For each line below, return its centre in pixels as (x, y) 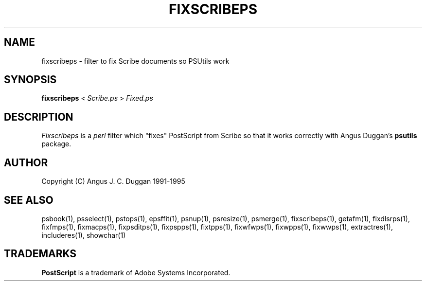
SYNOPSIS (30, 80)
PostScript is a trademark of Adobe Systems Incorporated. (136, 272)
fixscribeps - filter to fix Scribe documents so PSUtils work (135, 61)
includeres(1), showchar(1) (84, 235)
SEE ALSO (29, 200)
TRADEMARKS (40, 254)
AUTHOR (26, 162)
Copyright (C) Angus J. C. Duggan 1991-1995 (113, 181)
